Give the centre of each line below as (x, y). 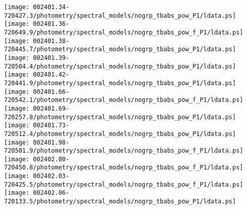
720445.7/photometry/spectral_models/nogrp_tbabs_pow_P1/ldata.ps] (120, 49)
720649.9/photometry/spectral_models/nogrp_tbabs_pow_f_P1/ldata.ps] (124, 32)
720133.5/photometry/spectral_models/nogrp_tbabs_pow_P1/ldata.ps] (120, 202)
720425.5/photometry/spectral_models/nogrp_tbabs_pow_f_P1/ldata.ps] (124, 184)
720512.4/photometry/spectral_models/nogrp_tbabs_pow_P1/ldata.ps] (120, 134)
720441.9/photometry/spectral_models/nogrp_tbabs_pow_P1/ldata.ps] (120, 83)
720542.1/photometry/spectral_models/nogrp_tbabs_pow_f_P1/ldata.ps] (124, 100)
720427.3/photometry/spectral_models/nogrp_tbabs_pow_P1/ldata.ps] (120, 15)
